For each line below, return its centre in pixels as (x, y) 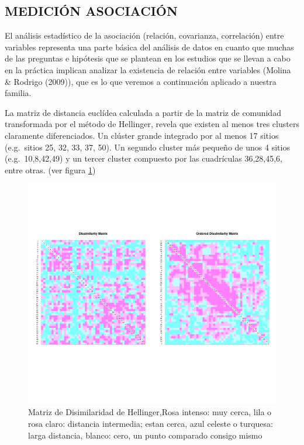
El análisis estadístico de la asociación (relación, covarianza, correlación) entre (144, 35)
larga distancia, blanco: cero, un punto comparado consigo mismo (145, 435)
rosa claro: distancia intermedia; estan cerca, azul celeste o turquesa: (151, 424)
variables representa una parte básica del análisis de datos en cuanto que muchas (149, 47)
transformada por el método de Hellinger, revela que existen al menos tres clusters (152, 124)
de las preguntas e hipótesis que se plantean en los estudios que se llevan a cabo (148, 58)
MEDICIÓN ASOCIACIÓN (91, 11)
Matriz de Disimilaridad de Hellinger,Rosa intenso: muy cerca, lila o (150, 412)
